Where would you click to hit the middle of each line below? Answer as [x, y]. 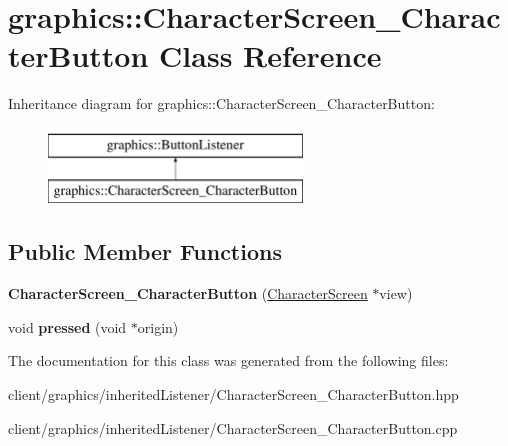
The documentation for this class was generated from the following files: [228, 360]
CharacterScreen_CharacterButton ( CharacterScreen [188, 293]
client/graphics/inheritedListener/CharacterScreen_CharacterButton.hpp [233, 394]
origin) [158, 326]
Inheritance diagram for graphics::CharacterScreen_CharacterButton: [221, 103]
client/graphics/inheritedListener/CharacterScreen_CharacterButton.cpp [233, 427]
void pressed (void [67, 326]
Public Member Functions [145, 251]
